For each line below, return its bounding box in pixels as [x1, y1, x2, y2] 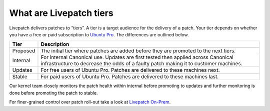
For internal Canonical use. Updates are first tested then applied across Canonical [40, 54, 233, 61]
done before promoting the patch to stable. [9, 90, 98, 96]
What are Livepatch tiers [9, 7, 113, 18]
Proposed [12, 47, 35, 54]
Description [40, 41, 69, 48]
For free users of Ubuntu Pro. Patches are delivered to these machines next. [40, 67, 220, 74]
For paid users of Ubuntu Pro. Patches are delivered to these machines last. [40, 73, 219, 80]
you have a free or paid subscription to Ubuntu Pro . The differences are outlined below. [9, 31, 189, 37]
